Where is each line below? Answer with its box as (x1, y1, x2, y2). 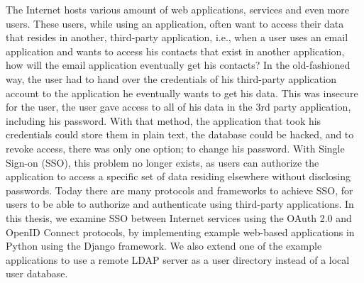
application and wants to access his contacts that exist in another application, (6, 43, 345, 58)
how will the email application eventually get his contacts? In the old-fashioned (6, 57, 351, 72)
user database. (6, 266, 68, 281)
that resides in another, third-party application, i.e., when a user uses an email (6, 30, 348, 45)
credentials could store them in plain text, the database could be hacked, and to (6, 127, 354, 142)
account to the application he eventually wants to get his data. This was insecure (6, 85, 358, 100)
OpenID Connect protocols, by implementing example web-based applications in (6, 224, 355, 239)
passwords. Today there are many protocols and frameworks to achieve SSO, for (6, 182, 353, 197)
